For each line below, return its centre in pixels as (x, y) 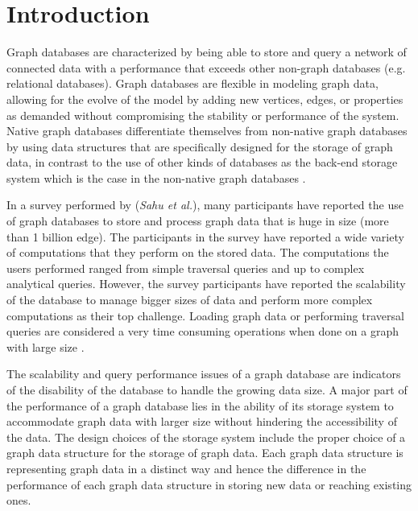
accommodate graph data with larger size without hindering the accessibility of (202, 421)
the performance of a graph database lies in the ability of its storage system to (200, 405)
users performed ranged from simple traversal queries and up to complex (186, 268)
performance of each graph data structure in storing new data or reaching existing (209, 484)
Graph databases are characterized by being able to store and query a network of (207, 52)
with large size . (46, 346)
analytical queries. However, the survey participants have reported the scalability (206, 284)
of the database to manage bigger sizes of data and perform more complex (190, 300)
